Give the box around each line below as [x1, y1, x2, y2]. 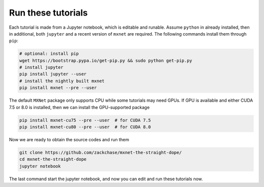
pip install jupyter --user [19, 71, 87, 77]
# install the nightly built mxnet [19, 78, 105, 84]
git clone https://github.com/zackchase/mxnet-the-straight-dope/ [19, 150, 182, 155]
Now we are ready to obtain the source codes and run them [9, 137, 130, 142]
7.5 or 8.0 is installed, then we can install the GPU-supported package [9, 104, 150, 110]
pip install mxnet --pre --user [19, 85, 97, 91]
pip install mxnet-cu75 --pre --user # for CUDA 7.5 [19, 117, 151, 123]
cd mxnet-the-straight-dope [19, 156, 87, 162]
